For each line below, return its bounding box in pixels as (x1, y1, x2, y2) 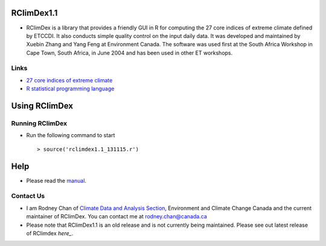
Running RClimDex (11, 119, 68, 128)
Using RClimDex (11, 101, 74, 111)
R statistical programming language (26, 85, 115, 93)
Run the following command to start (26, 132, 115, 139)
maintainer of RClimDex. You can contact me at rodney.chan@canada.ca (26, 213, 208, 220)
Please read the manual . (26, 177, 87, 184)
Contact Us (11, 192, 45, 200)
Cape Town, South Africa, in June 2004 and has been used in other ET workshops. (26, 49, 233, 57)
